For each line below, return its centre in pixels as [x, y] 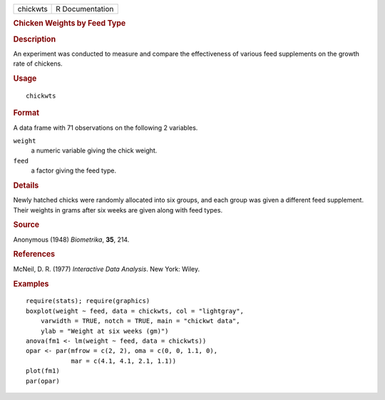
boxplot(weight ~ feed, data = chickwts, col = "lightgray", [135, 311]
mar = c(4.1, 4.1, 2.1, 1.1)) [124, 361]
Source [26, 225]
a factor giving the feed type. [74, 170]
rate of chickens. [38, 63]
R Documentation [85, 9]
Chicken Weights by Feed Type [70, 24]
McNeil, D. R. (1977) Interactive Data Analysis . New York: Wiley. [106, 269]
